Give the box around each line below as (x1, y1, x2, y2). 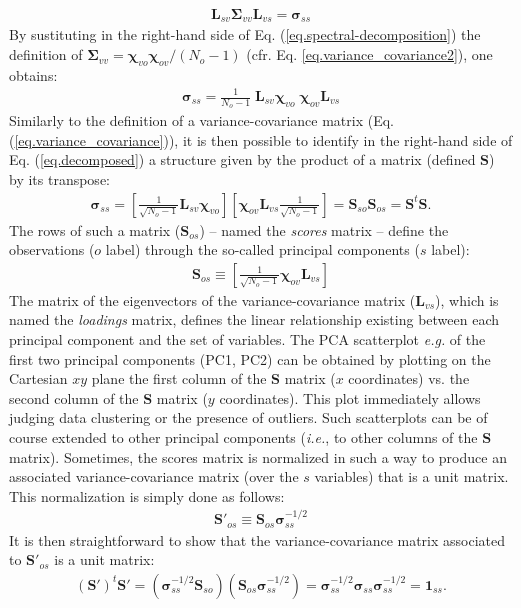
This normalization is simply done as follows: (9, 485, 285, 506)
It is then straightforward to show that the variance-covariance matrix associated (9, 529, 506, 550)
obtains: (9, 64, 58, 85)
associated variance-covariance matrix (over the (9, 466, 299, 487)
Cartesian (9, 368, 68, 389)
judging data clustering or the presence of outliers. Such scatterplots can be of (9, 407, 488, 428)
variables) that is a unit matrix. (314, 466, 509, 487)
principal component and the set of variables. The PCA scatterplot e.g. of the (9, 329, 486, 350)
